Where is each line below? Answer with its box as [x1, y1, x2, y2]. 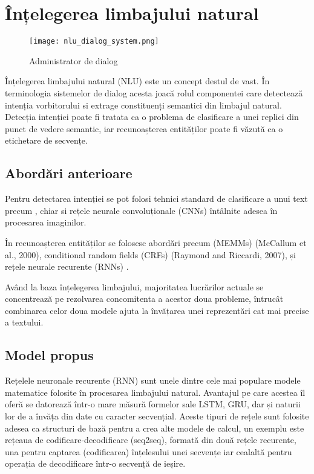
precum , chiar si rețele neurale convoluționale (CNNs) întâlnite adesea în [5, 204, 278, 216]
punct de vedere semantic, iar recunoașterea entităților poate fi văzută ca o [5, 122, 283, 135]
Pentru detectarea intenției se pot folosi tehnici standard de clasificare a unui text [5, 192, 308, 205]
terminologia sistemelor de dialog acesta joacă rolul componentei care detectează [5, 86, 303, 99]
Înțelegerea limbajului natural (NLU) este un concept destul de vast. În [5, 75, 270, 87]
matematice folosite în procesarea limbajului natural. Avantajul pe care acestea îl [5, 386, 306, 398]
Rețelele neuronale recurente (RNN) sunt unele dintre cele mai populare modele [5, 374, 301, 387]
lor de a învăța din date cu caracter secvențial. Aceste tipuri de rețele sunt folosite [5, 410, 309, 422]
